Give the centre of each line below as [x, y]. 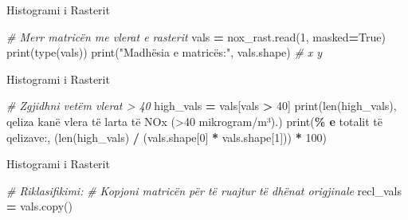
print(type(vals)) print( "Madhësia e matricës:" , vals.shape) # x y [165, 52]
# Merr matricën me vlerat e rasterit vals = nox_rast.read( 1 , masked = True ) [196, 36]
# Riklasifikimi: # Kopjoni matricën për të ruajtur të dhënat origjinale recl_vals [204, 190]
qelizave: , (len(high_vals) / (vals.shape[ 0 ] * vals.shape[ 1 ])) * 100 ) [167, 137]
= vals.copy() [39, 206]
